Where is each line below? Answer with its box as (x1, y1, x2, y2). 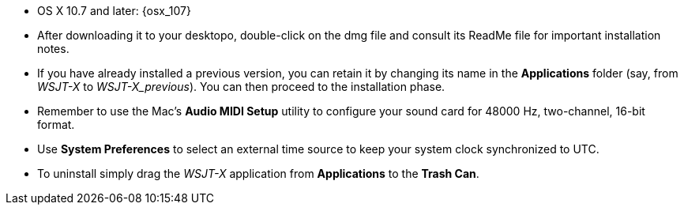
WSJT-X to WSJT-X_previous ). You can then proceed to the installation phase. (37, 80, 445, 93)
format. (37, 118, 75, 131)
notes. (37, 42, 70, 55)
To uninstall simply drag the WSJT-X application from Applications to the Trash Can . (37, 167, 479, 180)
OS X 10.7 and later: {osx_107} (37, 4, 191, 17)
